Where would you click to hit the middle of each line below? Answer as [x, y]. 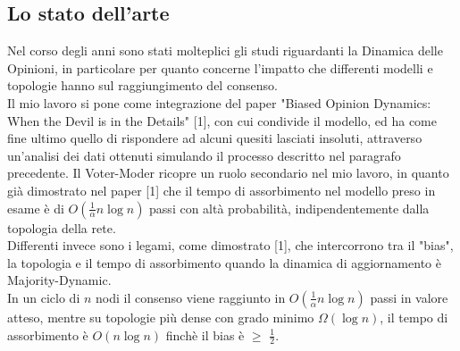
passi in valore [409, 297]
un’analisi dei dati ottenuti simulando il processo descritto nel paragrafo [204, 155]
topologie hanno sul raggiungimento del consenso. [142, 85]
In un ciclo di [44, 297]
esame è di [36, 208]
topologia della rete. [62, 227]
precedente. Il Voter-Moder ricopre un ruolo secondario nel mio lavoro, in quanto [228, 173]
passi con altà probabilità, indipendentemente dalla [289, 208]
